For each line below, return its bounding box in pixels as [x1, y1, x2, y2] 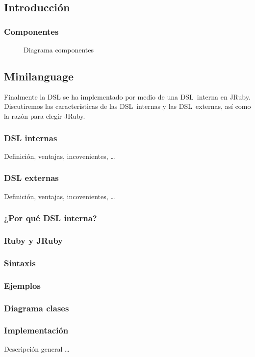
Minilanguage [4, 68, 74, 83]
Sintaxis [4, 256, 36, 269]
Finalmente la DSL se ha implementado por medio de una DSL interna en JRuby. [4, 91, 251, 102]
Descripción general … [4, 343, 70, 354]
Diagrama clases [4, 302, 69, 314]
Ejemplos [4, 279, 41, 291]
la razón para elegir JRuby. [4, 110, 85, 121]
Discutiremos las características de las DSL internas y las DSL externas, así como [4, 101, 251, 111]
